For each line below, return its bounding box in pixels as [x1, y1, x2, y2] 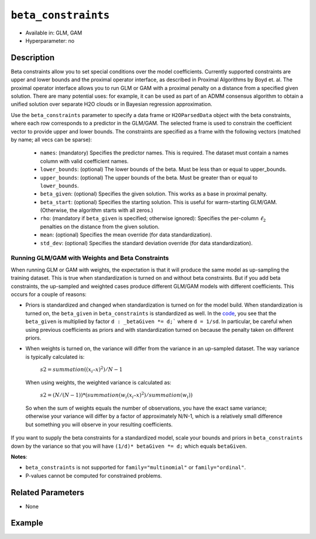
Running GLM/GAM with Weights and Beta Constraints [11, 254, 169, 262]
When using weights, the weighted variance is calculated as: [25, 379, 172, 386]
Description [11, 53, 55, 63]
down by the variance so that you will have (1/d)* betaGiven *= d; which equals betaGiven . [11, 442, 247, 449]
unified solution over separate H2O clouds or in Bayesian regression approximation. [11, 101, 212, 108]
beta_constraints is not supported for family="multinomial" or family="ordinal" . [25, 464, 246, 471]
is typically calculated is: [25, 353, 85, 360]
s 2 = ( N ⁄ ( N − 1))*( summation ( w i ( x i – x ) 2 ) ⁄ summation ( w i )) [40, 391, 193, 400]
